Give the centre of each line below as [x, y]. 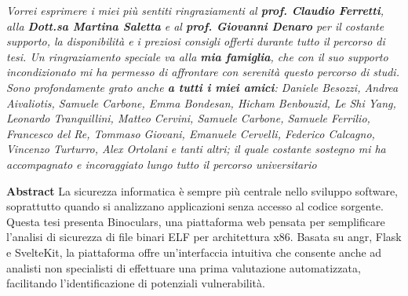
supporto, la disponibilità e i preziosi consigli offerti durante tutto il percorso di [196, 41]
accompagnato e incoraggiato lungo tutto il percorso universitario [162, 164]
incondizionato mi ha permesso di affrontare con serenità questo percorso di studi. [203, 72]
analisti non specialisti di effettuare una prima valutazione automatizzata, [184, 267]
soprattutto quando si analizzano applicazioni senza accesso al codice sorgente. [195, 206]
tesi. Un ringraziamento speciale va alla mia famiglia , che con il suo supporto [197, 56]
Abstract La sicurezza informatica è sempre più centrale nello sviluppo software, [202, 190]
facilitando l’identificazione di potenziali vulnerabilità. [136, 283]
